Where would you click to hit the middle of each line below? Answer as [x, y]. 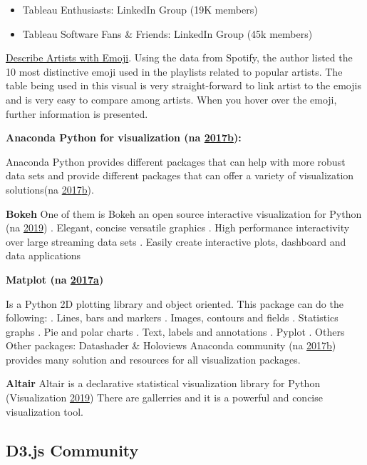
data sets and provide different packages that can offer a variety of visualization [180, 175]
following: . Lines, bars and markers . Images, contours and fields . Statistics [172, 317]
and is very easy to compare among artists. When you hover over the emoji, [171, 99]
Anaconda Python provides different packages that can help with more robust [176, 161]
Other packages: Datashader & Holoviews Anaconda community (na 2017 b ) [171, 345]
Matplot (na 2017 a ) [55, 279]
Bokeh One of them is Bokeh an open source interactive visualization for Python [184, 213]
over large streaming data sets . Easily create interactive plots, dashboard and [176, 241]
